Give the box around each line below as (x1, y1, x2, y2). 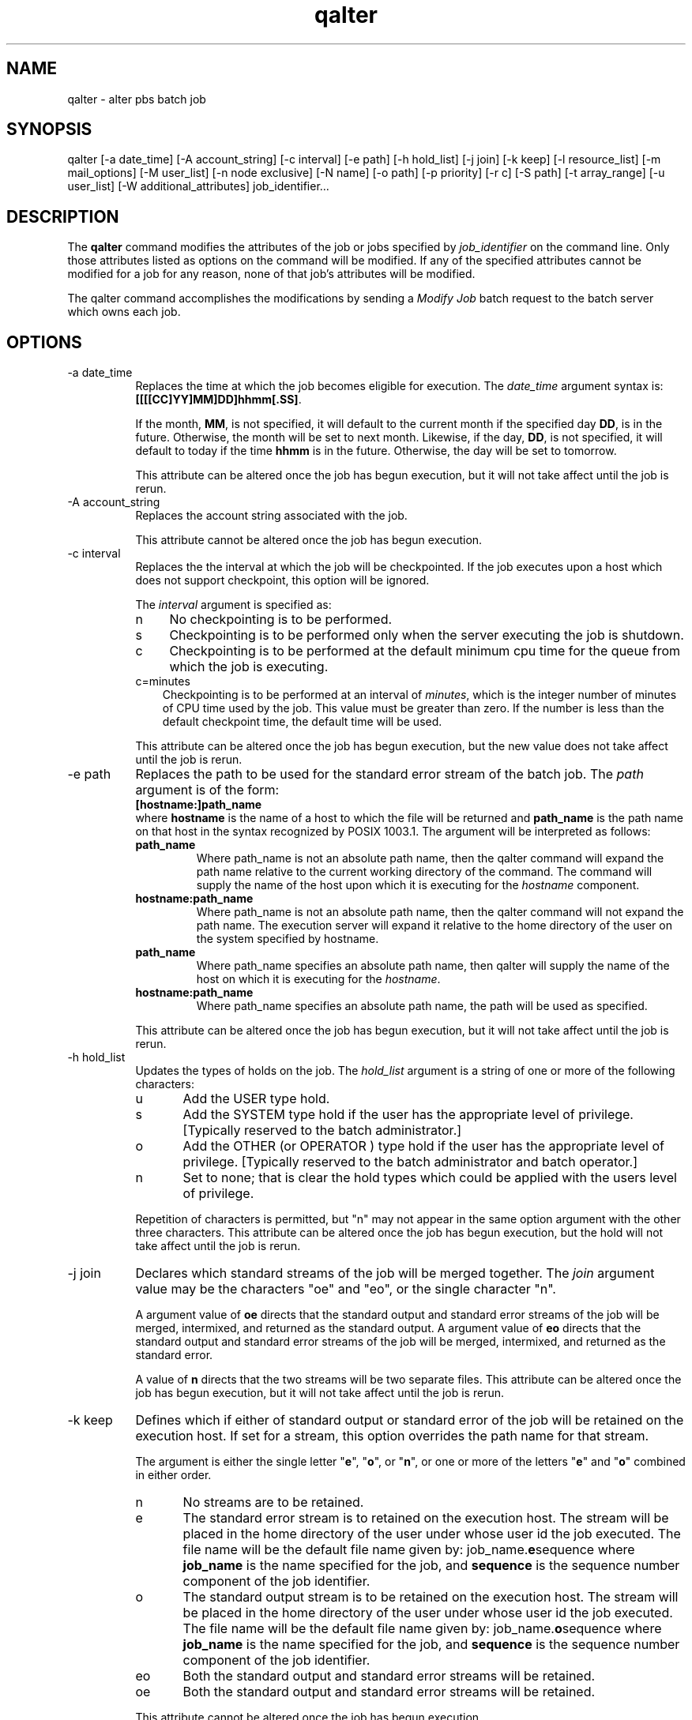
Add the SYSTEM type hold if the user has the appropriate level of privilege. (182, 1106, 634, 1123)
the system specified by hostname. (196, 932, 379, 946)
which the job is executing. (169, 659, 329, 675)
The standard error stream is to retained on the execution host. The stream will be (182, 1510, 669, 1527)
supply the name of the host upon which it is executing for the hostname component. (196, 878, 640, 892)
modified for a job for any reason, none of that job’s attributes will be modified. (67, 267, 476, 281)
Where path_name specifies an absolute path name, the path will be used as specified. (196, 999, 648, 1013)
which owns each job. (67, 305, 181, 319)
